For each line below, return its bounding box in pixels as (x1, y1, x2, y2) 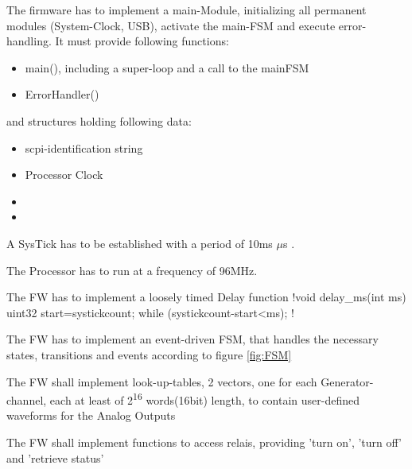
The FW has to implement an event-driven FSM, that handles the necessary (6, 331, 379, 347)
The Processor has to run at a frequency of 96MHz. (6, 262, 258, 278)
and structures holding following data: (6, 112, 192, 129)
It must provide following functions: (55, 33, 229, 49)
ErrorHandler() (25, 86, 99, 103)
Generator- (321, 373, 374, 390)
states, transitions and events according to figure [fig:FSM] (6, 346, 292, 362)
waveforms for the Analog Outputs (6, 407, 176, 424)
